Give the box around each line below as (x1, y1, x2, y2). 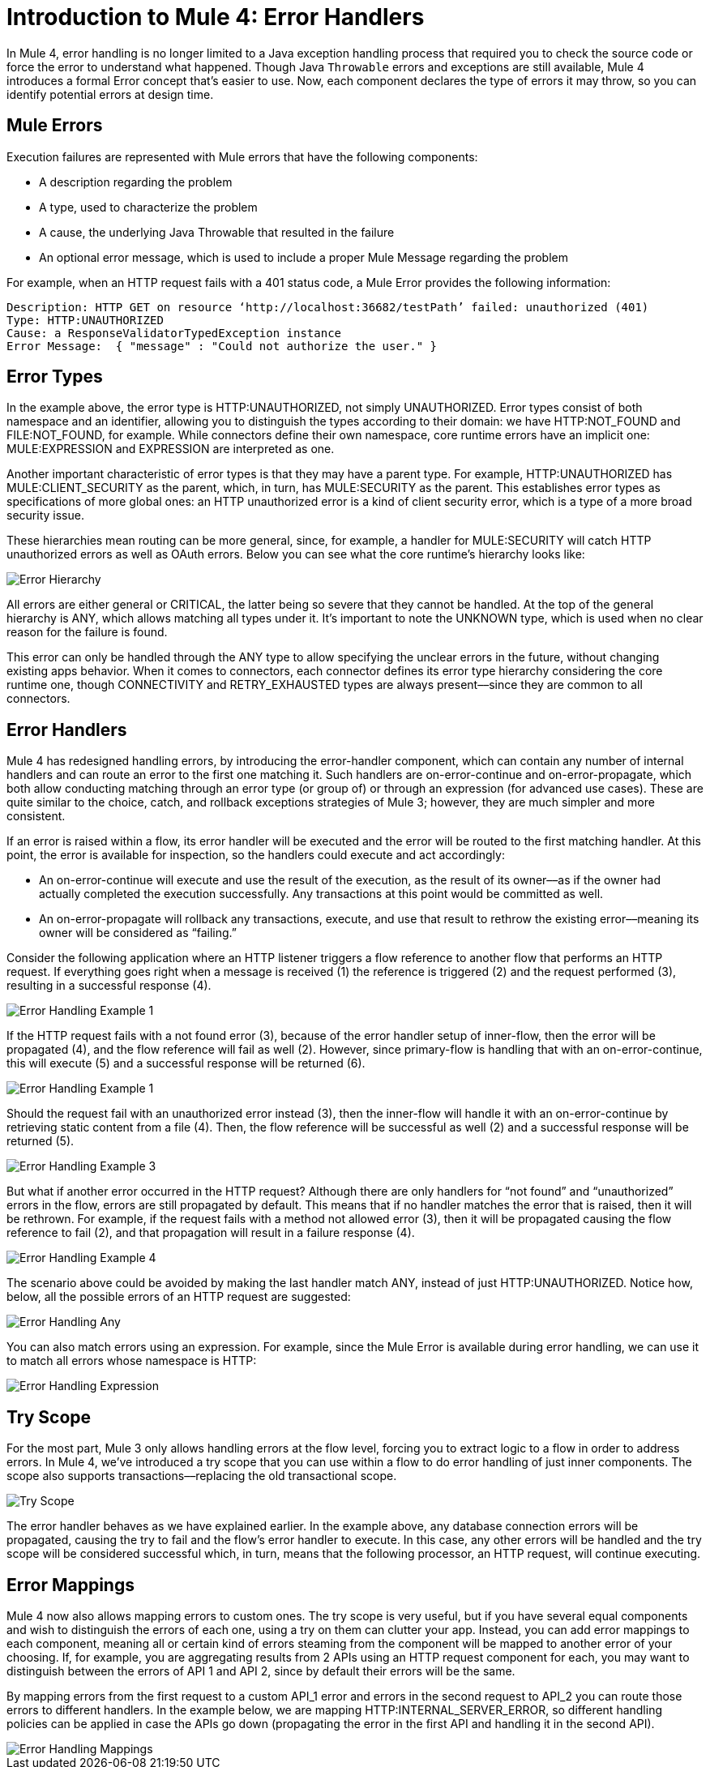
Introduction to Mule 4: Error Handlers (6, 3, 425, 31)
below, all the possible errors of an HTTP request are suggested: (6, 1290, 351, 1304)
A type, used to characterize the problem (39, 199, 258, 214)
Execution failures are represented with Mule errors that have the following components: (6, 149, 478, 164)
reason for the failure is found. (6, 625, 168, 640)
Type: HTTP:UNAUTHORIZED (6, 313, 164, 327)
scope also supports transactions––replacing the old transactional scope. (6, 1469, 397, 1483)
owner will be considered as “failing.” (39, 926, 237, 940)
